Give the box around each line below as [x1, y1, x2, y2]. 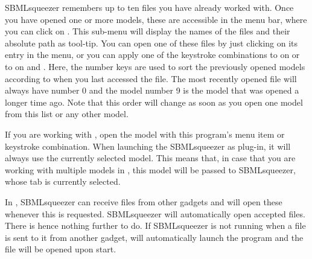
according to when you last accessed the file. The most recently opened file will [5, 72, 297, 85]
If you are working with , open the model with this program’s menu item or [5, 127, 285, 140]
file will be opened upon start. [5, 243, 116, 255]
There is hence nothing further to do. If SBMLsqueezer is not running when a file [5, 219, 306, 232]
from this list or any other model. [5, 107, 129, 120]
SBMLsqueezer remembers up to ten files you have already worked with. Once [5, 1, 294, 13]
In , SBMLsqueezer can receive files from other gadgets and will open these [5, 195, 282, 208]
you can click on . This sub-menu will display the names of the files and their [5, 25, 290, 37]
